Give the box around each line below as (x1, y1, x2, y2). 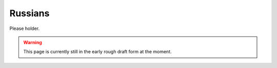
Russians (9, 8, 50, 19)
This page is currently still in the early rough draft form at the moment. (23, 49, 172, 55)
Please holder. (9, 25, 40, 31)
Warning (23, 39, 42, 45)
